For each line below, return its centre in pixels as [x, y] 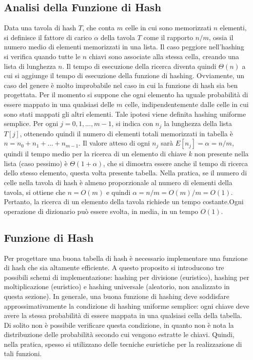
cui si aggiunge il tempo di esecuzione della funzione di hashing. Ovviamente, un [124, 75]
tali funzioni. [23, 353]
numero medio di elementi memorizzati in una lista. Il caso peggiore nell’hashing [124, 47]
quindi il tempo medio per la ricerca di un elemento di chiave [95, 154]
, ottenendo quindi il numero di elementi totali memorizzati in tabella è [126, 133]
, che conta [98, 28]
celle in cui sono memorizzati [168, 28]
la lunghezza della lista [198, 123]
